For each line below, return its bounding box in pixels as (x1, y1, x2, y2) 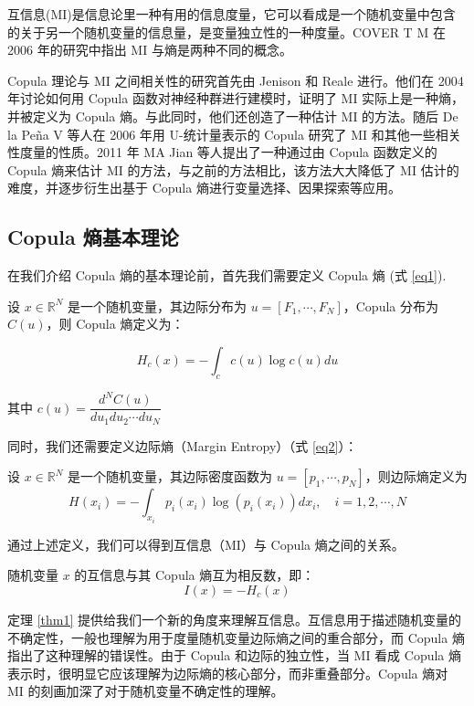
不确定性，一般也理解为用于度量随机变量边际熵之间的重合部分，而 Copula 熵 (7, 627, 465, 647)
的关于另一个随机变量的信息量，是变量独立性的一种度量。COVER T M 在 (7, 22, 446, 41)
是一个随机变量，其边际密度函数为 (68, 467, 273, 486)
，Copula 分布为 (342, 296, 438, 315)
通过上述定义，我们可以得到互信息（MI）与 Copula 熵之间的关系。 (7, 534, 405, 553)
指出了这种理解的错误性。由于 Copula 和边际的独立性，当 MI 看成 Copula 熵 (7, 646, 461, 665)
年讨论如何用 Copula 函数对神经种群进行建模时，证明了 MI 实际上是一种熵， (7, 89, 465, 108)
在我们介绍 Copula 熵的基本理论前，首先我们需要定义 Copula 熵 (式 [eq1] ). (7, 266, 447, 285)
